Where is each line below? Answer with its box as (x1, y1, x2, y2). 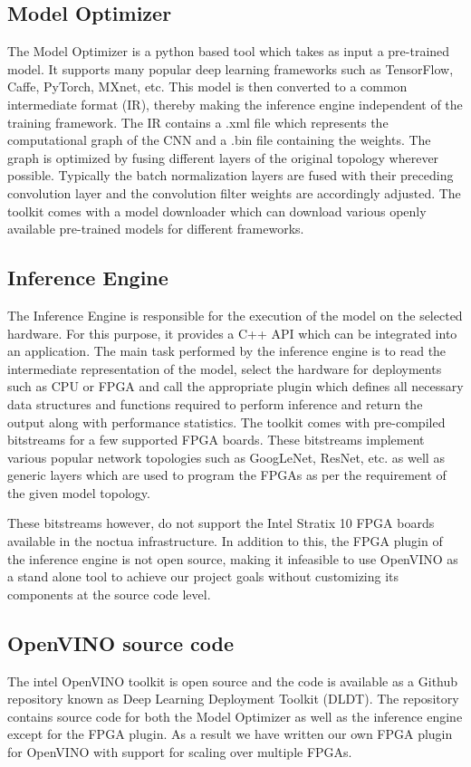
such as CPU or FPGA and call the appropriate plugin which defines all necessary (7, 377, 464, 396)
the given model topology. (7, 483, 150, 502)
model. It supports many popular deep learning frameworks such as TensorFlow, (7, 59, 454, 78)
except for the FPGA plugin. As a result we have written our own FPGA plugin (7, 724, 453, 743)
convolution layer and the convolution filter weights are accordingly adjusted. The (7, 183, 461, 202)
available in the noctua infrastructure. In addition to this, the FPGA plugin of (7, 532, 443, 551)
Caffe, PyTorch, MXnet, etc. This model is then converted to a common (7, 77, 408, 96)
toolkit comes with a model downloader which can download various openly (7, 201, 427, 220)
